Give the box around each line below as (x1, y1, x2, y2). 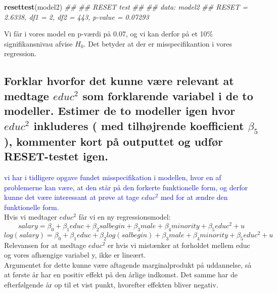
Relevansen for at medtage (4, 239, 86, 250)
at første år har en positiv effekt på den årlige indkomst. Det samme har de (4, 269, 238, 280)
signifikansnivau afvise (4, 38, 73, 49)
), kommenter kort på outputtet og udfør (4, 133, 223, 149)
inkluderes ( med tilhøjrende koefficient (33, 117, 244, 133)
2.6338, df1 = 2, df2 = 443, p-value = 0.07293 (4, 11, 149, 22)
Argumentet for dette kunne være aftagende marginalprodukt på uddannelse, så (4, 259, 252, 270)
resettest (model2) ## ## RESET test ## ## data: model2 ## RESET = (4, 2, 248, 12)
